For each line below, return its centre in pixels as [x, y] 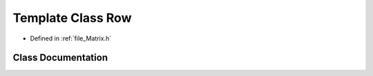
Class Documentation [60, 58]
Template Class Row [72, 18]
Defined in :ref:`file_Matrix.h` [71, 38]
